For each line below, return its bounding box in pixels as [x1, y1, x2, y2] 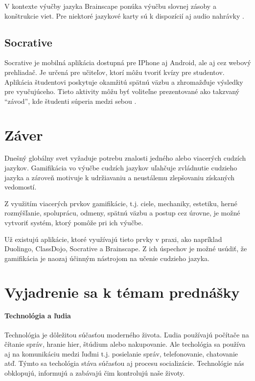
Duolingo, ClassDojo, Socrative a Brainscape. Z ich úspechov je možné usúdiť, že [4, 243, 247, 254]
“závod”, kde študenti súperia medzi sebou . [4, 95, 137, 106]
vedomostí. [4, 182, 37, 192]
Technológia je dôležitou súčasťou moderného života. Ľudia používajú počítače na [4, 329, 249, 339]
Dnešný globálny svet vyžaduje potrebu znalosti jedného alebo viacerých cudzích [4, 153, 246, 163]
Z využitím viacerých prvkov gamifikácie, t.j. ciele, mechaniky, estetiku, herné [4, 198, 237, 208]
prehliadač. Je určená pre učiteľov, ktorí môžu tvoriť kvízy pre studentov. [4, 67, 225, 77]
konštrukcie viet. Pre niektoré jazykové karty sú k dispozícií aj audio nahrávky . [4, 10, 244, 21]
